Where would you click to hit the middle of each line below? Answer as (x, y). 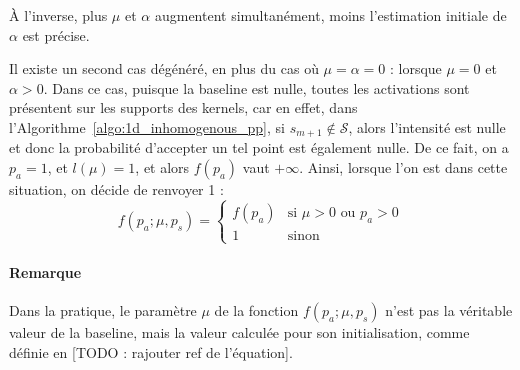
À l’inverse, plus (58, 15)
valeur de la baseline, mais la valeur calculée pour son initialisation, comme (239, 331)
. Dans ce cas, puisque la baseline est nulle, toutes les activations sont (256, 87)
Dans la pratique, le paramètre (103, 309)
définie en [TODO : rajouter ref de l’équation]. (151, 351)
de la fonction (256, 309)
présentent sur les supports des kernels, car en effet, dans (183, 107)
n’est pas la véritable (449, 309)
